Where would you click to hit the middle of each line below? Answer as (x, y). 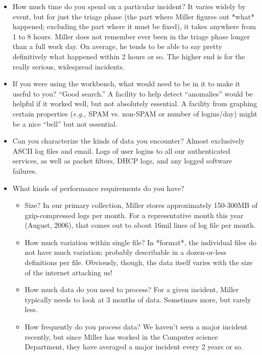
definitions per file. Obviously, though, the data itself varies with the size (139, 262)
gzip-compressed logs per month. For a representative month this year (134, 215)
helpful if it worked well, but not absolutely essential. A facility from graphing (135, 103)
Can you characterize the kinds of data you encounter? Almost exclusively (128, 141)
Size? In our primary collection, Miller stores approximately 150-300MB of (141, 205)
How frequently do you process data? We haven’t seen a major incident (136, 327)
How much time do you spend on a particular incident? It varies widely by (129, 6)
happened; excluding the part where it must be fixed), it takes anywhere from (134, 26)
